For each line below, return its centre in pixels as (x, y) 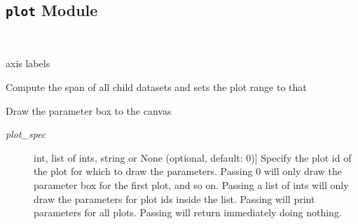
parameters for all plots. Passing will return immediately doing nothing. (188, 212)
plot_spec (26, 134)
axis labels (28, 63)
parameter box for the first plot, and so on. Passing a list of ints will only (191, 184)
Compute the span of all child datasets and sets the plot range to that (156, 86)
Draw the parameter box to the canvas (89, 110)
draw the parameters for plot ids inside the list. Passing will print (174, 198)
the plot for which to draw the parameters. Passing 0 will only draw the (188, 171)
